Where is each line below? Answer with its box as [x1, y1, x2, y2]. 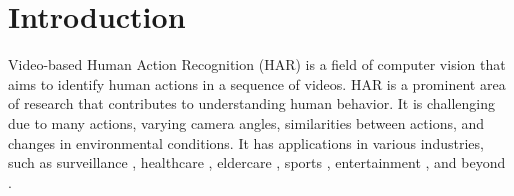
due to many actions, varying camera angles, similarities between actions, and [8, 112, 485, 133]
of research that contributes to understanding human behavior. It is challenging [8, 93, 496, 114]
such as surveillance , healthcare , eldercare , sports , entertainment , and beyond [8, 152, 506, 173]
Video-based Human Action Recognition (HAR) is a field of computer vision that [8, 54, 506, 75]
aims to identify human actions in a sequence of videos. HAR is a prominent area [8, 73, 506, 94]
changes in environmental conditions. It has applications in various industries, [8, 132, 484, 153]
